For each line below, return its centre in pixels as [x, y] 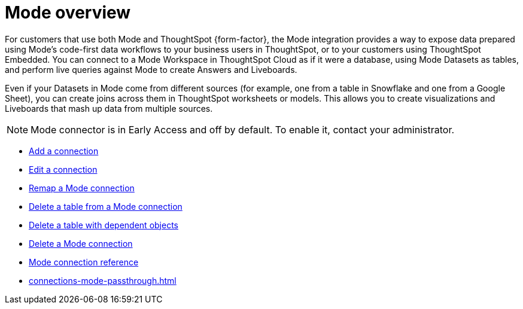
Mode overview [68, 13]
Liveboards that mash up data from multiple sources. [109, 108]
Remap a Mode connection [82, 188]
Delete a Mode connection [81, 243]
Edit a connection [63, 169]
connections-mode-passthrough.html [103, 280]
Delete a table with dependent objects [104, 225]
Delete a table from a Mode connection [106, 206]
